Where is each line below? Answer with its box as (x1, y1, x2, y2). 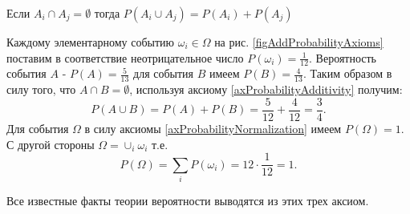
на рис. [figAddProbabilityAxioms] (214, 34, 384, 50)
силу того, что (6, 81, 76, 98)
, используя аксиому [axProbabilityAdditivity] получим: (129, 81, 403, 98)
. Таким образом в (302, 65, 392, 82)
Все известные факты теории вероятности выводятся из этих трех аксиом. (6, 192, 369, 208)
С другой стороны (6, 135, 95, 152)
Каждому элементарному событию (6, 34, 175, 50)
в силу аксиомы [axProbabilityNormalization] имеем (84, 119, 342, 136)
